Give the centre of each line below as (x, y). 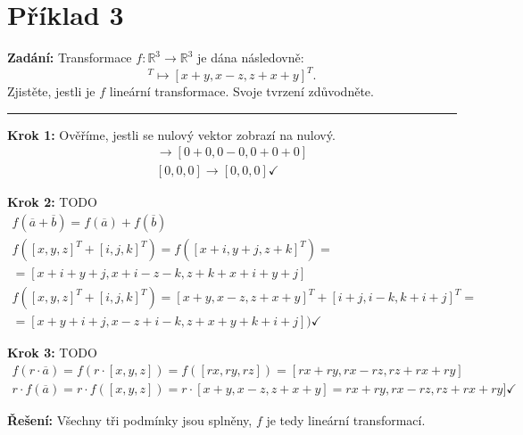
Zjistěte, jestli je (51, 91)
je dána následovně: (251, 57)
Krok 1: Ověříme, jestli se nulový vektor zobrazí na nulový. (171, 134)
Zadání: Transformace (70, 57)
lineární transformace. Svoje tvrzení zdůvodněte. (241, 91)
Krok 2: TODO (52, 202)
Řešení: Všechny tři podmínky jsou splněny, (130, 419)
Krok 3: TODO (52, 353)
